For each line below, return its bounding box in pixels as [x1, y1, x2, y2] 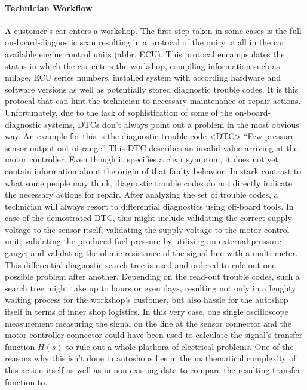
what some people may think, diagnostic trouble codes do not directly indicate [5, 176, 292, 189]
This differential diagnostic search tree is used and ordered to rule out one [5, 258, 276, 271]
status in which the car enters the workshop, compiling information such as [5, 59, 280, 72]
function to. [5, 375, 48, 388]
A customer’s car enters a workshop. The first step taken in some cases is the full [5, 24, 302, 36]
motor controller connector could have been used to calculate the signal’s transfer [5, 328, 303, 341]
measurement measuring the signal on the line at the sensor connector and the [5, 317, 292, 329]
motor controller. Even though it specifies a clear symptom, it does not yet [5, 153, 278, 165]
